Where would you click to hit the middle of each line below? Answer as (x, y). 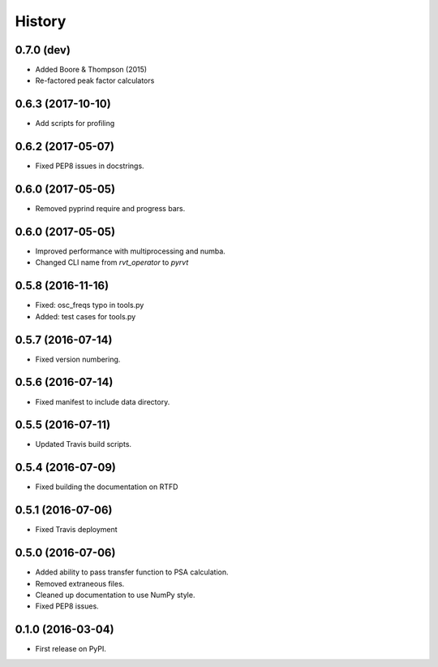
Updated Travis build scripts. (84, 444)
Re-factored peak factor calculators (95, 80)
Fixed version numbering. (78, 359)
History (41, 21)
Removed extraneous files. (80, 583)
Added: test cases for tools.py (86, 316)
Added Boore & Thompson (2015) (91, 70)
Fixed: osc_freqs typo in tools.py (90, 305)
